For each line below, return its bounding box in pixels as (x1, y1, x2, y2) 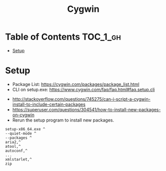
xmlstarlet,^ (5, 157, 32, 162)
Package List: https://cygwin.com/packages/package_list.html (12, 81, 140, 87)
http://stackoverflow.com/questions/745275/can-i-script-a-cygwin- (12, 96, 151, 102)
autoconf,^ (5, 148, 28, 153)
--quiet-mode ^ (5, 131, 37, 136)
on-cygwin (12, 112, 35, 118)
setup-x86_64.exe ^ (5, 127, 46, 131)
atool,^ (5, 144, 21, 149)
